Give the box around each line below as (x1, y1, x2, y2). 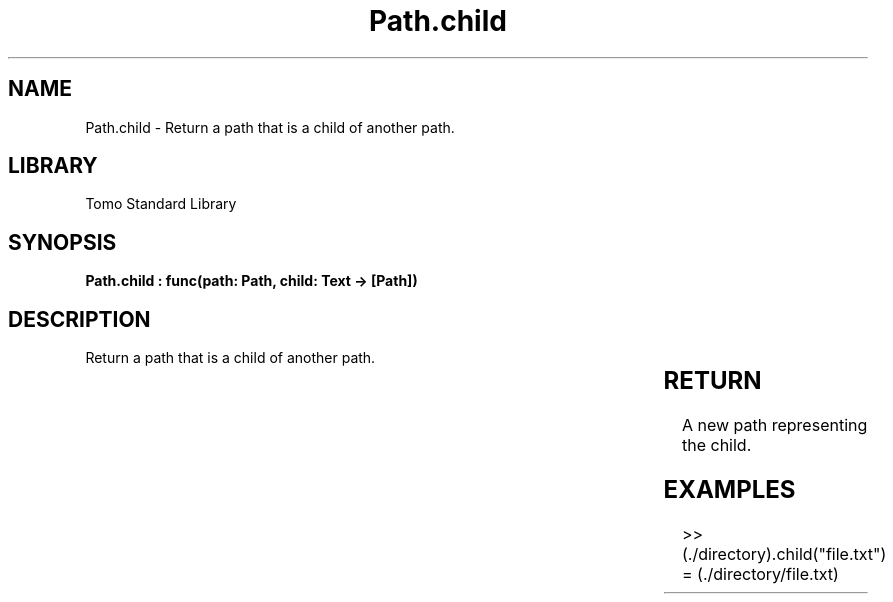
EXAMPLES (663, 474, 796, 504)
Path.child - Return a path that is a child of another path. (85, 118, 455, 136)
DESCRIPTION (8, 306, 151, 332)
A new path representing (681, 415, 868, 436)
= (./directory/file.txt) (681, 563, 839, 584)
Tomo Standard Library (85, 195, 237, 213)
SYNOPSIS (8, 229, 117, 255)
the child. (681, 435, 752, 456)
